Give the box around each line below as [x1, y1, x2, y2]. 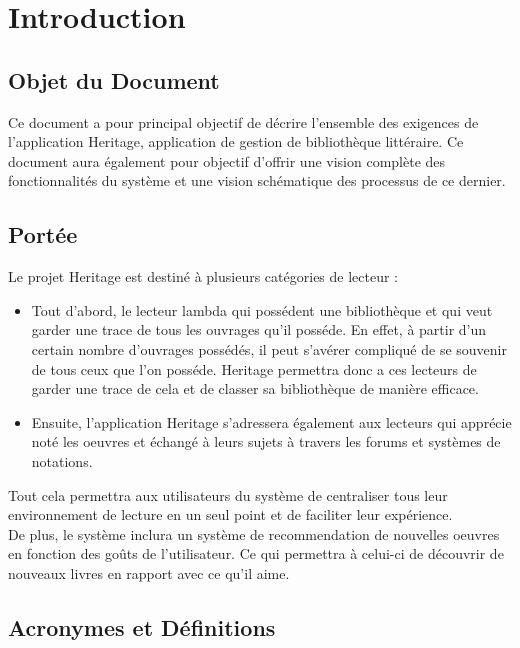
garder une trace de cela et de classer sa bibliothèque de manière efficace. [31, 378, 479, 399]
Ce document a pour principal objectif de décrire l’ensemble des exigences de [8, 111, 479, 132]
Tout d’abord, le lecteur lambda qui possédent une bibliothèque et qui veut [31, 299, 493, 320]
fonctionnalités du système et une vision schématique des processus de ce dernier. [8, 170, 506, 191]
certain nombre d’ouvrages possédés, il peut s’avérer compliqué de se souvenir [31, 338, 507, 359]
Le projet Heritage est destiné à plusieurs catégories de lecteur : [8, 266, 398, 287]
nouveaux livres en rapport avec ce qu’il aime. [8, 562, 290, 583]
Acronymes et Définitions [8, 611, 276, 642]
